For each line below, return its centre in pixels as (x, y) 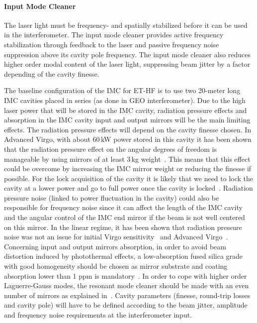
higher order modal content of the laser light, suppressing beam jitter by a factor (127, 64)
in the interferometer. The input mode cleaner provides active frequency (114, 35)
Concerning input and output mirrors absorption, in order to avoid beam (115, 246)
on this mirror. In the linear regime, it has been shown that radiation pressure (123, 227)
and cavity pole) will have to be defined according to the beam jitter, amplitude (126, 305)
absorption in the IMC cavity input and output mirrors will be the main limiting (127, 120)
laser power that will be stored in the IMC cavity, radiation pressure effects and (126, 110)
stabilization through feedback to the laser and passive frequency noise (112, 44)
